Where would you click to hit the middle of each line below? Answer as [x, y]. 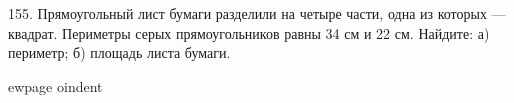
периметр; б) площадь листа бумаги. [119, 52]
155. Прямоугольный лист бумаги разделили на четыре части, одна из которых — [257, 13]
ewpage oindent [55, 85]
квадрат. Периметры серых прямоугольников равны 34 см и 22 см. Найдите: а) [249, 32]
